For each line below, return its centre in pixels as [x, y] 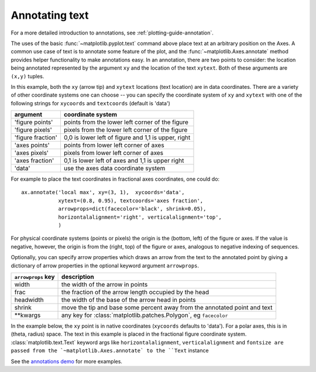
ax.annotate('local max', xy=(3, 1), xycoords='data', [103, 192]
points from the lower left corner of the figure [126, 122]
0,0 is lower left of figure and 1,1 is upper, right [127, 137]
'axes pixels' [32, 153]
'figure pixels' [33, 130]
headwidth [29, 299]
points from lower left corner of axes [114, 145]
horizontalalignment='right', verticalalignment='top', [140, 217]
